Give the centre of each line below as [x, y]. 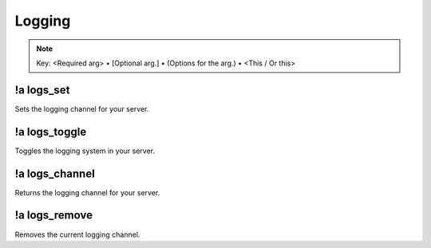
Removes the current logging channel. [77, 234]
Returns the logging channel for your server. [87, 192]
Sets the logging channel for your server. [82, 108]
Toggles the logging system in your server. [85, 151]
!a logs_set [42, 90]
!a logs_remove [54, 215]
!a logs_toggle [51, 132]
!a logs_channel [55, 173]
